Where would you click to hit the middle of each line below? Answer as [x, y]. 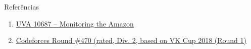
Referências [22, 6]
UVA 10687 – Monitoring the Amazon [75, 23]
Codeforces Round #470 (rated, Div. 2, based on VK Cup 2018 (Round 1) [131, 40]
